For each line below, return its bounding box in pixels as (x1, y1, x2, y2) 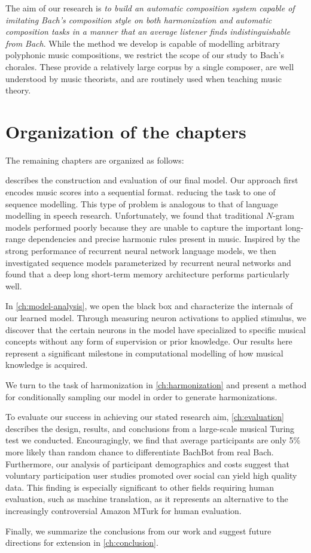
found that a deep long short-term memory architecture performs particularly (5, 268, 289, 280)
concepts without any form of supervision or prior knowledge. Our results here (5, 335, 292, 347)
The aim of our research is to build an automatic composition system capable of (5, 2, 295, 14)
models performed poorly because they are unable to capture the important (5, 220, 283, 233)
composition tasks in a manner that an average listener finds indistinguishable (5, 25, 291, 38)
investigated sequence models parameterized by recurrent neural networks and (5, 256, 291, 268)
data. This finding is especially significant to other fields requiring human (5, 481, 274, 493)
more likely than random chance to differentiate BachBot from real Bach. (5, 445, 274, 458)
